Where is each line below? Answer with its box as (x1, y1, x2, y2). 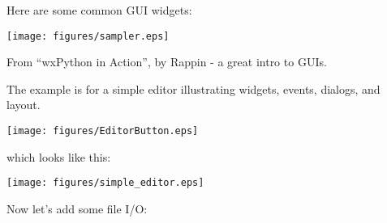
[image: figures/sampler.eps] (6, 30, 170, 42)
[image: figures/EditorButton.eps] (6, 125, 199, 137)
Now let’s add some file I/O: (6, 200, 148, 217)
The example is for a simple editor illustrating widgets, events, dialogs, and (6, 80, 381, 97)
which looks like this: (6, 148, 111, 165)
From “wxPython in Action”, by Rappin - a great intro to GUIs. (6, 53, 327, 70)
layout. (6, 96, 41, 113)
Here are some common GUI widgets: (6, 2, 192, 18)
